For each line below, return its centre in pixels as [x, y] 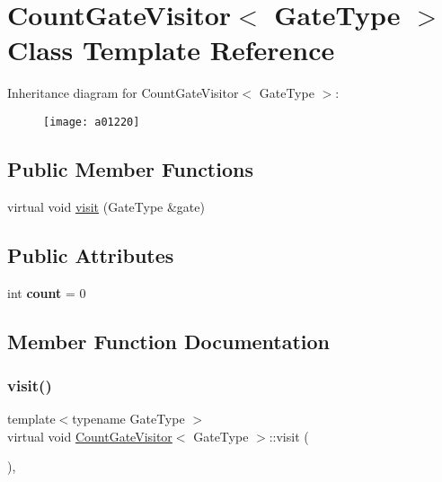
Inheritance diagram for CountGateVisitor [123, 93]
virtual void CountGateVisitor [90, 436]
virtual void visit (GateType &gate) [106, 206]
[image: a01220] [92, 122]
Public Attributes [91, 254]
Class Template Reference [171, 50]
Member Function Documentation [169, 341]
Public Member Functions [130, 168]
